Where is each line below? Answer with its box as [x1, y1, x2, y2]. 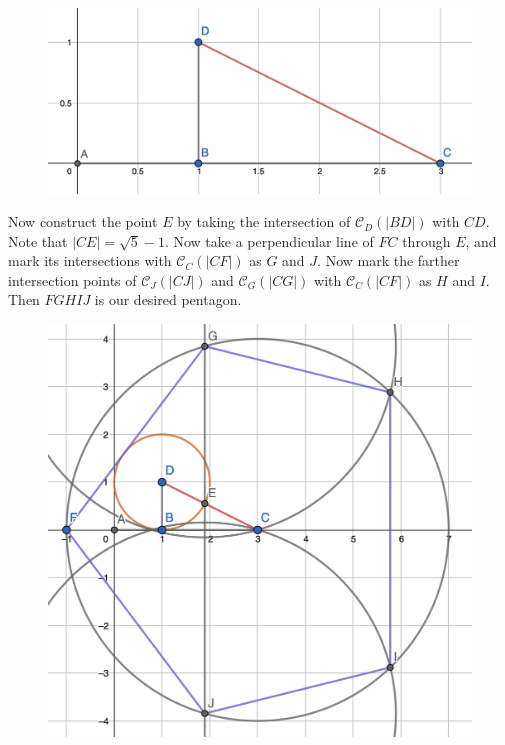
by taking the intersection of [177, 211, 351, 232]
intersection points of [8, 269, 137, 290]
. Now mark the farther [317, 250, 460, 271]
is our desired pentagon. [94, 289, 242, 310]
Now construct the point [8, 211, 158, 232]
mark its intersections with [8, 250, 172, 271]
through [402, 230, 451, 251]
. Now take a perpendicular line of [164, 230, 374, 251]
